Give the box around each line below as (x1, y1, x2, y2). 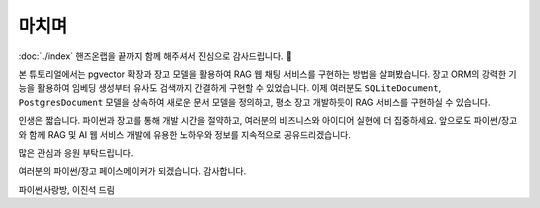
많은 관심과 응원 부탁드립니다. (18, 146, 134, 159)
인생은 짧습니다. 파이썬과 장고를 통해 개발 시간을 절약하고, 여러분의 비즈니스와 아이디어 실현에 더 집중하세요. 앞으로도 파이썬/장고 (18, 115, 518, 127)
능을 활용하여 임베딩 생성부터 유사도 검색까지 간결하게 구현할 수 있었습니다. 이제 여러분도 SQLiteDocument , (18, 82, 442, 94)
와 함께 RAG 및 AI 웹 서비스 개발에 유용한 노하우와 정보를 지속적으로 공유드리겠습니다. (18, 128, 352, 140)
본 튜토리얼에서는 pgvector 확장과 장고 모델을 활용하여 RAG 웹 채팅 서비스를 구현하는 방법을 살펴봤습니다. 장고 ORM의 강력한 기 (18, 68, 517, 80)
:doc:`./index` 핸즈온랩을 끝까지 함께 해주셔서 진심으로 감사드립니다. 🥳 (18, 50, 292, 62)
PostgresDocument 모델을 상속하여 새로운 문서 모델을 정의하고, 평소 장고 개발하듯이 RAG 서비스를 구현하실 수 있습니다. (18, 96, 491, 108)
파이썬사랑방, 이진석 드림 (18, 183, 115, 195)
